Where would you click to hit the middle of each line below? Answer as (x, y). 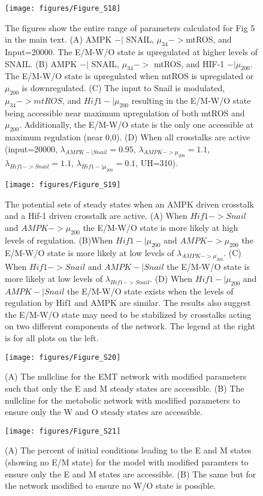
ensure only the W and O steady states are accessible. (104, 412)
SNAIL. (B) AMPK (41, 63)
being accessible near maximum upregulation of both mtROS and (125, 112)
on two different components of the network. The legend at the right (130, 326)
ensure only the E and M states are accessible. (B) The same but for (131, 474)
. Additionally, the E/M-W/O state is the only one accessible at (136, 124)
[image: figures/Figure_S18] (63, 8)
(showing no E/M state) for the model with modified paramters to (127, 462)
